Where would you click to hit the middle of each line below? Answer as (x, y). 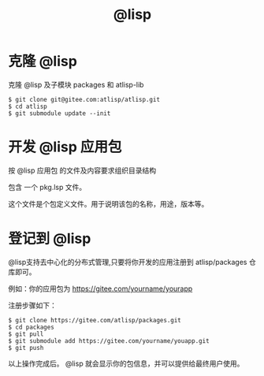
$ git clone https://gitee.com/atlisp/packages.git (95, 320)
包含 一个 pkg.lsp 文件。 (47, 187)
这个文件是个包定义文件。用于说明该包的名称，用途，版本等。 (108, 203)
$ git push (26, 348)
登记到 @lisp (50, 239)
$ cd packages (32, 327)
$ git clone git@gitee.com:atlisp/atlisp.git (84, 99)
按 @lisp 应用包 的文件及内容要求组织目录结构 (82, 170)
